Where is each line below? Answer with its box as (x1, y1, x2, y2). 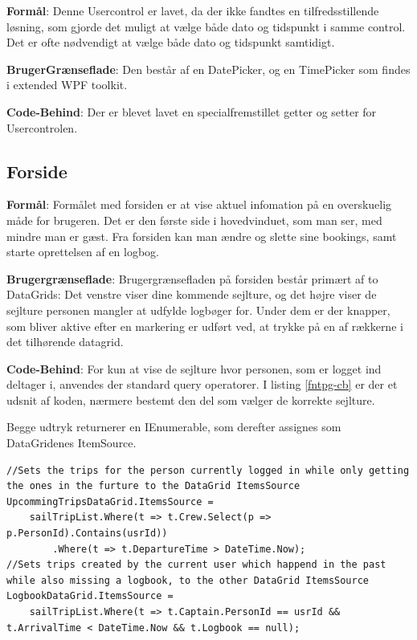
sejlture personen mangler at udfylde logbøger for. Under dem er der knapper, (6, 301, 390, 318)
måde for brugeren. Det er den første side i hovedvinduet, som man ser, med (6, 211, 382, 228)
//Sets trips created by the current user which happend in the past (6, 559, 386, 571)
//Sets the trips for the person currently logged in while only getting (6, 464, 410, 476)
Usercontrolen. (6, 119, 78, 136)
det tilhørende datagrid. (6, 333, 124, 350)
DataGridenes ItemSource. (6, 434, 137, 451)
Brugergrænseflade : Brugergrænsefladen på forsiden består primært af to (6, 270, 378, 287)
